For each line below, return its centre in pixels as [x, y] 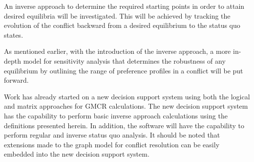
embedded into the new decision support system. [77, 154]
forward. [16, 80]
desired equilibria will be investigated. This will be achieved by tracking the [117, 15]
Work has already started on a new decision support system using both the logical [127, 96]
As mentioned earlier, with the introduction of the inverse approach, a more [117, 51]
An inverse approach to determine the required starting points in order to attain [124, 6]
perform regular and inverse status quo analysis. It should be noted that [112, 135]
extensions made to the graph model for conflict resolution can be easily [112, 144]
